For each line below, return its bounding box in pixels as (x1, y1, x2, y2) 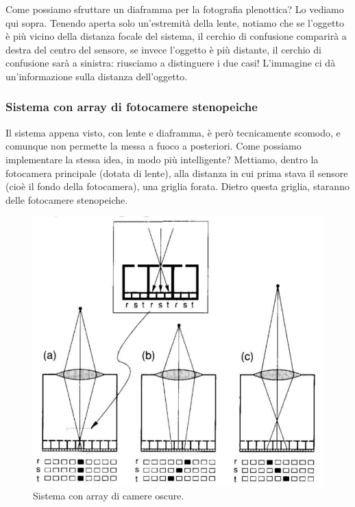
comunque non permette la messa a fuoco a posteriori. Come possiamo (5, 139, 302, 153)
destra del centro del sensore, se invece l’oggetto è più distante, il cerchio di (5, 42, 321, 56)
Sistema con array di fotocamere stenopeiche (5, 98, 258, 115)
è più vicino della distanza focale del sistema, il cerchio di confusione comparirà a (5, 29, 347, 43)
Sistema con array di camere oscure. (33, 488, 184, 503)
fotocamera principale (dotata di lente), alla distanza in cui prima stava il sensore (5, 165, 348, 180)
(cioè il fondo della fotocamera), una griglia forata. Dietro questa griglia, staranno (5, 179, 350, 193)
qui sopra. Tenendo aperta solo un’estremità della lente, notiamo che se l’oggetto (5, 15, 344, 30)
